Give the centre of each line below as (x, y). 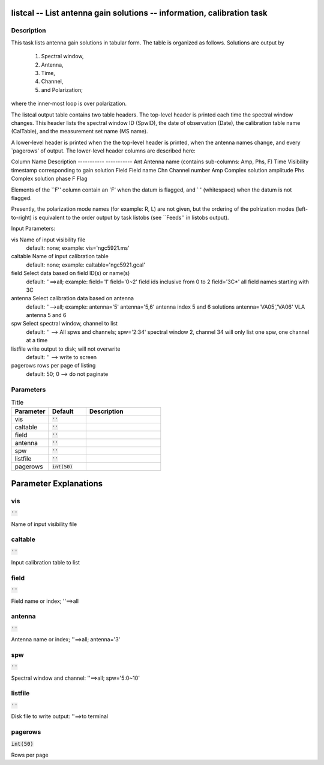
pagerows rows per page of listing (53, 366)
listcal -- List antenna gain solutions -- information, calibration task (139, 13)
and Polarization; (62, 89)
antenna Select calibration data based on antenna (73, 298)
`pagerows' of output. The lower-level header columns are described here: (103, 151)
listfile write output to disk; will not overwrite (66, 349)
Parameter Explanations (57, 483)
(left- (302, 209)
